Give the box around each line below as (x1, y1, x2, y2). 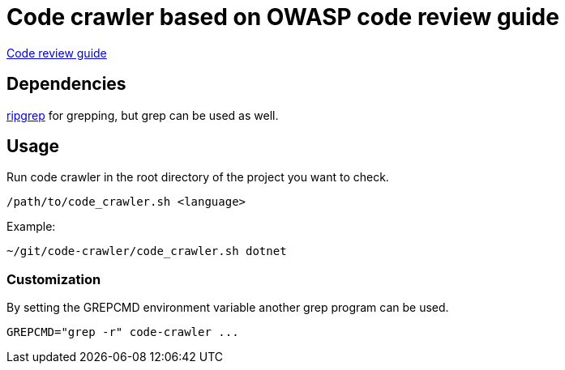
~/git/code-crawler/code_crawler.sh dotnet (6, 245, 287, 258)
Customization (6, 270, 101, 287)
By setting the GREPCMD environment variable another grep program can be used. (6, 300, 449, 315)
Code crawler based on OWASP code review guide (6, 3, 559, 31)
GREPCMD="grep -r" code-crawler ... (6, 325, 239, 339)
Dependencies (6, 74, 126, 95)
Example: (6, 219, 56, 234)
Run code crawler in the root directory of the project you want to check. (6, 170, 389, 185)
